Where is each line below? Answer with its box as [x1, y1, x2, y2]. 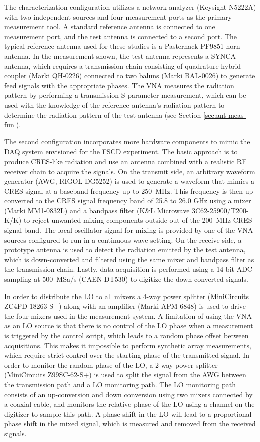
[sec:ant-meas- [203, 109, 246, 120]
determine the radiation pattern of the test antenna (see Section [4, 109, 201, 120]
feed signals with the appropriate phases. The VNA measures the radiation [4, 80, 234, 90]
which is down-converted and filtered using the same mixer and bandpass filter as [4, 254, 254, 264]
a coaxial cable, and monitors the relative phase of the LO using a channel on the [4, 399, 255, 409]
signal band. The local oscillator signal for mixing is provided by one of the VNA [4, 225, 253, 235]
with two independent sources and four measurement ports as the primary [4, 11, 232, 22]
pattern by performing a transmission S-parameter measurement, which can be [4, 90, 246, 100]
